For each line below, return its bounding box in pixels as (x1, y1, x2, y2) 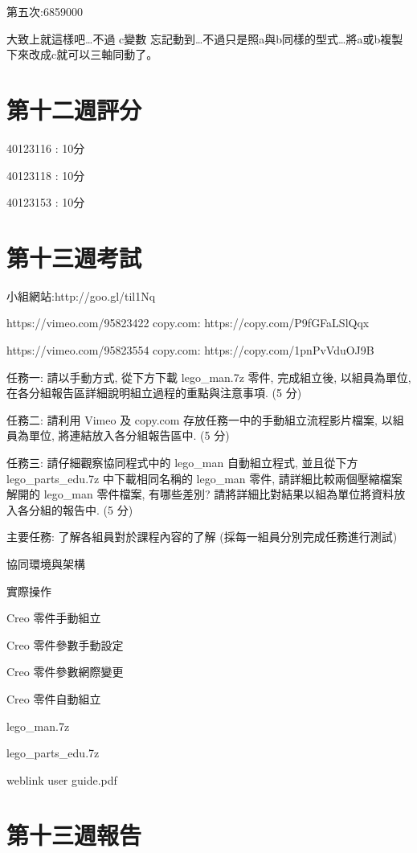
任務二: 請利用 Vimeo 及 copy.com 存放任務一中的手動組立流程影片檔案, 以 (6, 411, 393, 428)
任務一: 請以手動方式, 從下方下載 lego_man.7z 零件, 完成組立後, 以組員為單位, (6, 368, 411, 385)
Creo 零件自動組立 (6, 690, 101, 707)
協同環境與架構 (6, 555, 85, 572)
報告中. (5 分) (62, 501, 133, 518)
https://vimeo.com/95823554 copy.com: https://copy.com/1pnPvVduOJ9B (6, 342, 374, 358)
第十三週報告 (6, 818, 142, 851)
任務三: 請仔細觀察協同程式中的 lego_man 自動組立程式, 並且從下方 (6, 453, 358, 470)
